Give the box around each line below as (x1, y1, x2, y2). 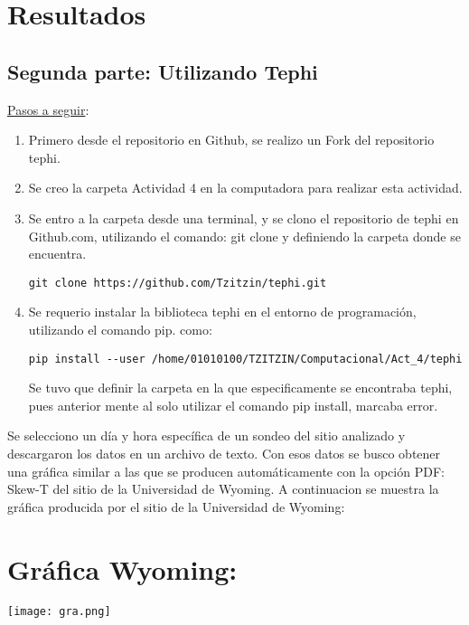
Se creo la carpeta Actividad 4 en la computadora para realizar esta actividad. (28, 178, 463, 197)
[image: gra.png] (7, 604, 111, 618)
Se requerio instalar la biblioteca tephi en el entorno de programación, (28, 302, 417, 321)
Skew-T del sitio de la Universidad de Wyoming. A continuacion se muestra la (7, 479, 439, 498)
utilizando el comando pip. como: (28, 319, 212, 338)
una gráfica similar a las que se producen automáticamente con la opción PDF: (7, 461, 445, 480)
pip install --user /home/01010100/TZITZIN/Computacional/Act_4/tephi (28, 352, 463, 365)
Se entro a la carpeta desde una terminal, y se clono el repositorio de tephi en (28, 208, 459, 227)
